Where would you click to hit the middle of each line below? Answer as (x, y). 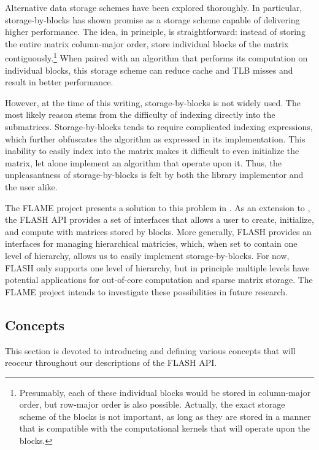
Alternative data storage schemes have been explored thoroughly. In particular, (154, 7)
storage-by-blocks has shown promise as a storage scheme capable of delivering (152, 19)
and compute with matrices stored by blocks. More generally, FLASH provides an (158, 231)
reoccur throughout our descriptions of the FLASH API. (111, 363)
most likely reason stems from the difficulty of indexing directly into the (140, 114)
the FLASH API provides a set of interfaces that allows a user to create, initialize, (159, 219)
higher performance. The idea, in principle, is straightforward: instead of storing (155, 32)
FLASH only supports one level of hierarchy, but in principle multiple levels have (157, 267)
